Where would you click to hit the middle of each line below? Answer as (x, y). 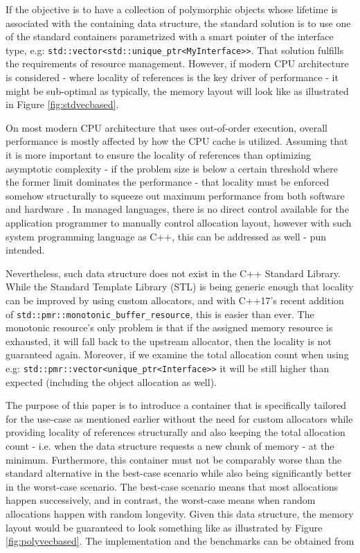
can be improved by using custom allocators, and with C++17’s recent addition (175, 300)
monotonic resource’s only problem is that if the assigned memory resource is (169, 327)
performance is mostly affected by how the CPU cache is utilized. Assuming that (177, 141)
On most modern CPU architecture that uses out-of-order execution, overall (166, 127)
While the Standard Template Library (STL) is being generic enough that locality (180, 287)
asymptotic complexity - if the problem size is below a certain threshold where (172, 168)
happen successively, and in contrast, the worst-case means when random (161, 500)
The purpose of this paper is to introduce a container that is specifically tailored (176, 405)
